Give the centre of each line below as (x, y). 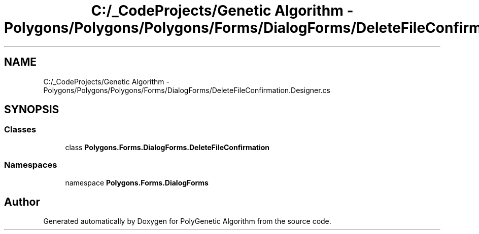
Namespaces (31, 165)
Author (22, 202)
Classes (20, 130)
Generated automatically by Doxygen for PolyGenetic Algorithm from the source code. (187, 221)
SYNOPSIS (32, 110)
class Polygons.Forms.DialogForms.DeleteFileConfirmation (167, 147)
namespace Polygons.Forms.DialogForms (137, 182)
